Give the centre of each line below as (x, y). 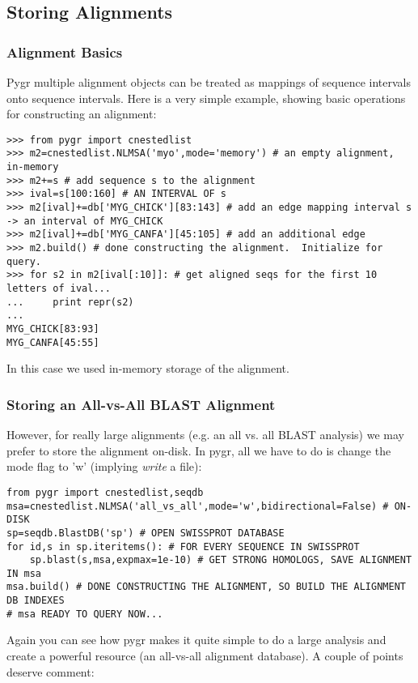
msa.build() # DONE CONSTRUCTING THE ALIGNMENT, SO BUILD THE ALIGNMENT (206, 587)
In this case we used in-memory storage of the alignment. (148, 368)
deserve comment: (51, 671)
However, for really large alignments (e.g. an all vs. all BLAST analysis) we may (205, 435)
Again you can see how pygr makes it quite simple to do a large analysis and (196, 640)
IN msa (24, 573)
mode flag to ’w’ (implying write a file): (104, 466)
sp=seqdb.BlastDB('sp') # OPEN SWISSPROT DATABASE (146, 533)
